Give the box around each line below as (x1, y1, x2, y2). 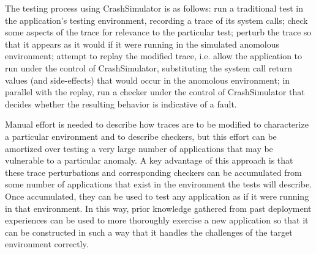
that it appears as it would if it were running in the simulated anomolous (5, 37, 280, 50)
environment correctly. (5, 238, 89, 250)
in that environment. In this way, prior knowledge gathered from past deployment (5, 201, 312, 214)
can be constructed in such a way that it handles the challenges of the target (5, 225, 293, 238)
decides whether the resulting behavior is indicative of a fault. (5, 97, 237, 110)
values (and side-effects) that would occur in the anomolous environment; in (5, 73, 290, 86)
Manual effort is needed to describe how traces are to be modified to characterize (5, 118, 309, 131)
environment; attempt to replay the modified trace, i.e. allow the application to (5, 49, 303, 62)
